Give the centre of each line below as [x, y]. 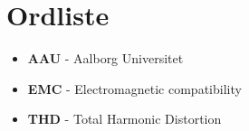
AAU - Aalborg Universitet [105, 58]
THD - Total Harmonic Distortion [124, 119]
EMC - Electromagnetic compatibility [134, 88]
